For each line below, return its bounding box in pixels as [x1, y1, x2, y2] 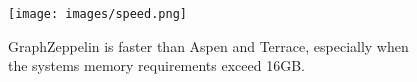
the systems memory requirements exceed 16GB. [8, 55, 305, 76]
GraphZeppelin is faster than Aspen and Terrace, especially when [8, 35, 409, 56]
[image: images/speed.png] [8, 7, 187, 21]
